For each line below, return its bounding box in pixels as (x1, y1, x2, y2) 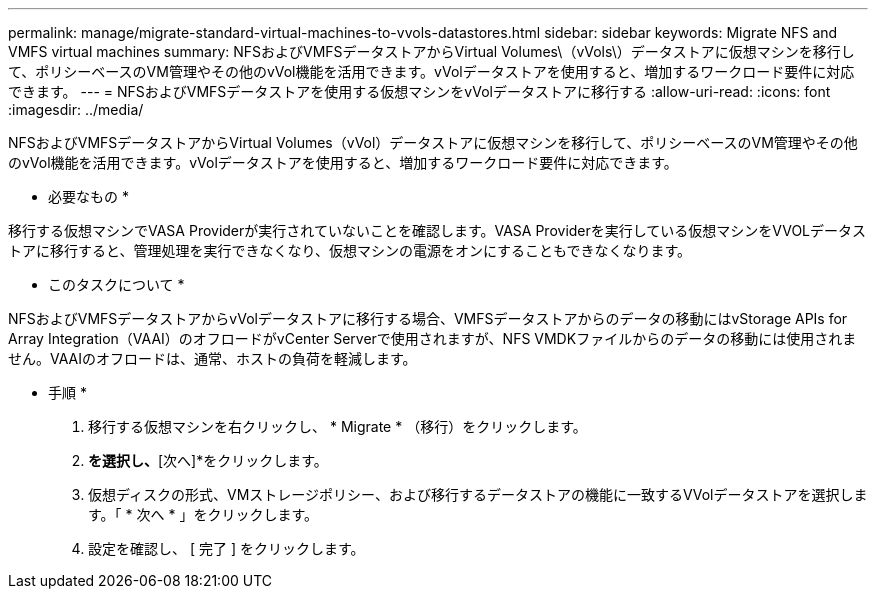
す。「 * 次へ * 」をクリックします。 (88, 506, 318, 523)
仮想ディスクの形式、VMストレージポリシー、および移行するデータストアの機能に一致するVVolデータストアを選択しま (88, 486, 868, 503)
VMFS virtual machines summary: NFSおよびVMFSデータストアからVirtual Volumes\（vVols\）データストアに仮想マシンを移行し (8, 43, 855, 60)
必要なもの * (48, 188, 129, 205)
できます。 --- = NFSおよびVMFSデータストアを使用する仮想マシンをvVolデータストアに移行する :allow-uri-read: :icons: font (8, 83, 831, 100)
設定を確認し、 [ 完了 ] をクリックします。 (88, 540, 365, 557)
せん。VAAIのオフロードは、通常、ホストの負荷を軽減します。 (8, 350, 417, 367)
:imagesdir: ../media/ (8, 101, 144, 118)
